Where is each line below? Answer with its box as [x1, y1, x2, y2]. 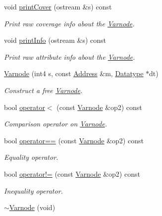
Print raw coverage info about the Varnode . [4, 18, 135, 28]
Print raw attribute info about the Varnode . [4, 51, 135, 62]
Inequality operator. [4, 185, 63, 196]
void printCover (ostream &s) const [4, 1, 112, 11]
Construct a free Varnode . [4, 85, 83, 95]
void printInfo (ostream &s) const [4, 35, 107, 45]
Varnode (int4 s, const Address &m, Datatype [4, 68, 144, 79]
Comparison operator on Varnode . [4, 118, 107, 129]
